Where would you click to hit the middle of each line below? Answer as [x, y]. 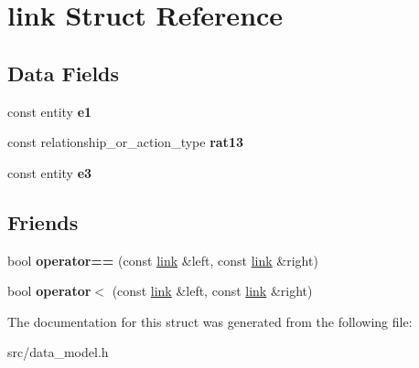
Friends [43, 221]
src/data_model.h [58, 352]
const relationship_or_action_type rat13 [125, 142]
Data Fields [64, 73]
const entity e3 [50, 172]
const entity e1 [50, 111]
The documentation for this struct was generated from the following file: [210, 321]
